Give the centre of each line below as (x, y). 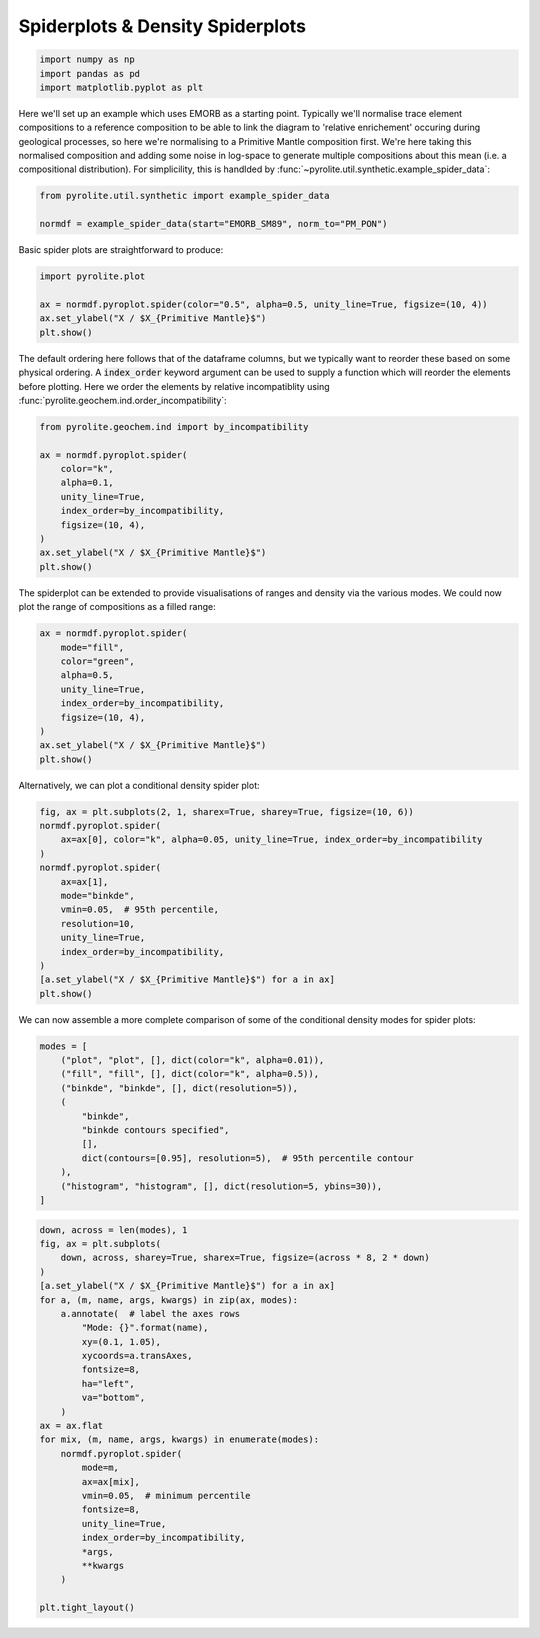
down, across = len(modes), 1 (113, 1229)
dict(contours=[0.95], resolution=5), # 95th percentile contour (248, 1158)
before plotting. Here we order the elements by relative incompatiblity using (174, 386)
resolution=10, (97, 923)
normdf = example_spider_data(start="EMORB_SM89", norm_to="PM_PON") (213, 224)
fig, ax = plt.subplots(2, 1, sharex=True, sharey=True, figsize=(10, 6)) (227, 811)
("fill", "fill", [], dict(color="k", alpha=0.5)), (190, 1074)
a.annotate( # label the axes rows (150, 1313)
